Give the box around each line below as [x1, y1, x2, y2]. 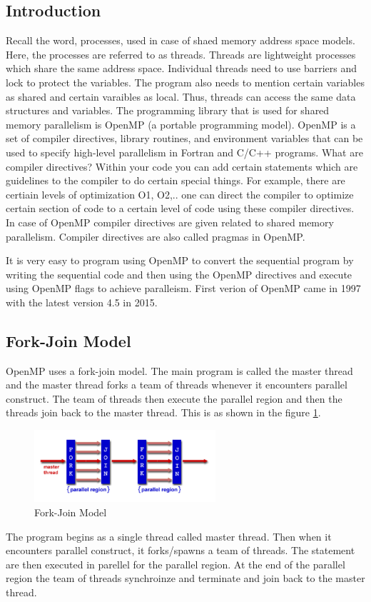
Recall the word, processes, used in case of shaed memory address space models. [6, 33, 355, 48]
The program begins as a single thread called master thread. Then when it [6, 528, 332, 543]
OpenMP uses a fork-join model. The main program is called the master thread [6, 363, 353, 378]
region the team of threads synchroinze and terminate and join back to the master [6, 571, 365, 586]
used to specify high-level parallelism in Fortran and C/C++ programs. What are [6, 144, 363, 159]
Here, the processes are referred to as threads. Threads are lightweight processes [6, 46, 356, 61]
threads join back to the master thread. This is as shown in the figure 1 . [6, 405, 321, 420]
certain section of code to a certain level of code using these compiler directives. [6, 201, 355, 216]
